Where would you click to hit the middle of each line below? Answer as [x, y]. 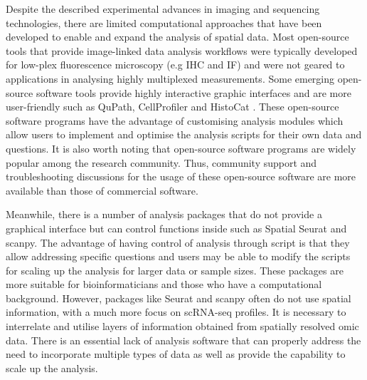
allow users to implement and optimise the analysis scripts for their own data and [184, 134]
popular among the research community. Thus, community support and [161, 162]
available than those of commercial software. [102, 190]
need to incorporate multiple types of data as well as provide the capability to [176, 354]
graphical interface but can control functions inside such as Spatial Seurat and [176, 228]
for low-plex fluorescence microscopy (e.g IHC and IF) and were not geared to [175, 65]
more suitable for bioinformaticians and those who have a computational [164, 284]
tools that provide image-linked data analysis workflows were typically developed [182, 50]
